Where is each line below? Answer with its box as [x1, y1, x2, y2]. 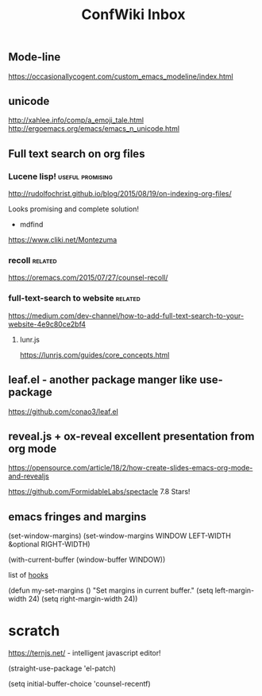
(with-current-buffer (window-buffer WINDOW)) [8, 555, 166, 565]
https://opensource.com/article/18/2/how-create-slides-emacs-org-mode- [8, 463, 253, 473]
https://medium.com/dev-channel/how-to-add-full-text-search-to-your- [8, 311, 245, 320]
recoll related [8, 255, 57, 266]
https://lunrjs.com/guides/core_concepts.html [19, 350, 170, 359]
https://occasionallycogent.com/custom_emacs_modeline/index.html [8, 72, 233, 81]
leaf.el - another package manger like [8, 373, 198, 387]
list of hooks [8, 570, 49, 580]
